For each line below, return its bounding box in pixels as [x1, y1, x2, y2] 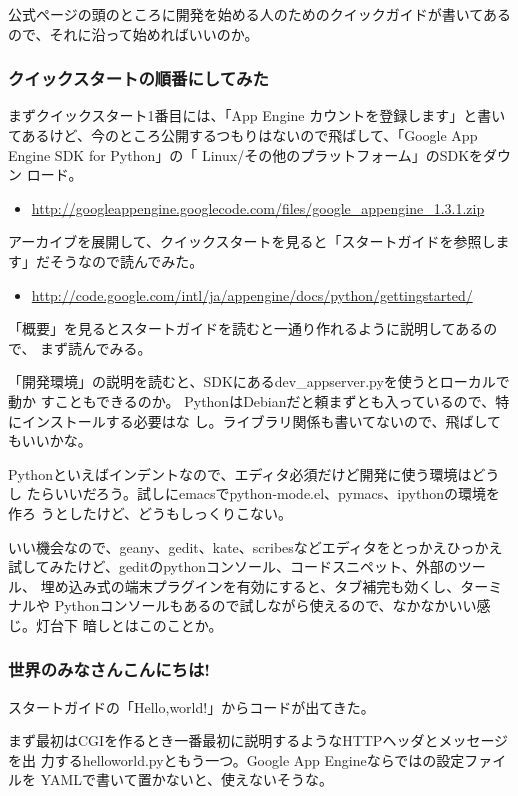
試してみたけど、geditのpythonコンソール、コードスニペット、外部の [8, 556, 458, 577]
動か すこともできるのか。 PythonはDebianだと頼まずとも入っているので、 [8, 390, 496, 411]
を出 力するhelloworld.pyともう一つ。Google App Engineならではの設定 [8, 749, 465, 770]
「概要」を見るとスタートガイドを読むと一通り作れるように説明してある [8, 318, 484, 339]
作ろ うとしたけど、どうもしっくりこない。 [8, 502, 292, 523]
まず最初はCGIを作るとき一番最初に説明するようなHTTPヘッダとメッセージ [8, 730, 509, 751]
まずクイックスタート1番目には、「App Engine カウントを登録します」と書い [8, 105, 506, 126]
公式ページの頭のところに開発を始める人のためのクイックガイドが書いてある [8, 4, 511, 24]
